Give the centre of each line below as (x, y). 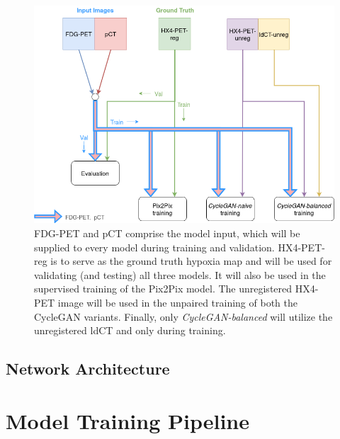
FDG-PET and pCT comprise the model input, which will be (167, 233)
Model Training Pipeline (127, 420)
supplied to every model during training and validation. (154, 247)
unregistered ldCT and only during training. (130, 330)
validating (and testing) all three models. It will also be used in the (180, 274)
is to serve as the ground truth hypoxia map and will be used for (191, 261)
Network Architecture (88, 369)
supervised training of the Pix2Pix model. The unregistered (163, 289)
